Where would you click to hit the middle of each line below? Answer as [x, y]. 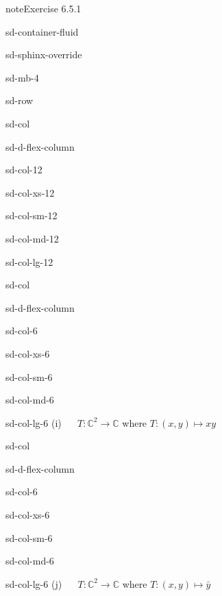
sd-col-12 [24, 170]
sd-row [20, 100]
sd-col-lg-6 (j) [34, 583]
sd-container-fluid [42, 31]
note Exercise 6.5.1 [44, 8]
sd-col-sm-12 [32, 215]
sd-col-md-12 [32, 238]
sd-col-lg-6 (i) [34, 422]
